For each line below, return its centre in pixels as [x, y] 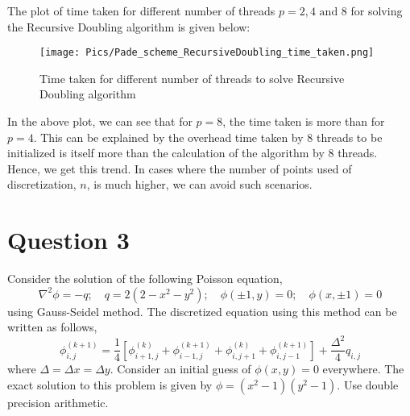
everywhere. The [363, 369]
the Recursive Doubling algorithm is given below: [129, 26]
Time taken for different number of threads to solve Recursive [192, 78]
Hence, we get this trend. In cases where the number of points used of [180, 168]
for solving [377, 10]
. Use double [368, 385]
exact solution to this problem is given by [110, 385]
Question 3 [68, 240]
